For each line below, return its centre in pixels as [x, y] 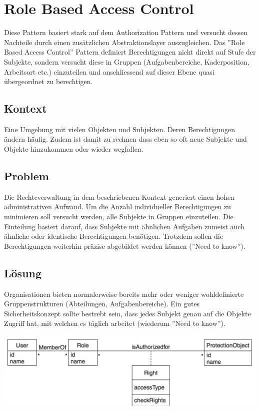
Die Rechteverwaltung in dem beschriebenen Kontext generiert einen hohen [119, 196]
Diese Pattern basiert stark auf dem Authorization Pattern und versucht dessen [126, 32]
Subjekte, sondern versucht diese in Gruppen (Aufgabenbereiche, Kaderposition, [127, 61]
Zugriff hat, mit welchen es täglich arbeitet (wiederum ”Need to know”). [115, 323]
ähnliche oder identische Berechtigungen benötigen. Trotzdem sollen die [113, 236]
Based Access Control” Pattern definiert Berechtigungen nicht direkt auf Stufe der [130, 52]
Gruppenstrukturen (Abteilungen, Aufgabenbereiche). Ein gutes [102, 304]
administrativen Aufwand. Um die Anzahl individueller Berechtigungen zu [117, 207]
